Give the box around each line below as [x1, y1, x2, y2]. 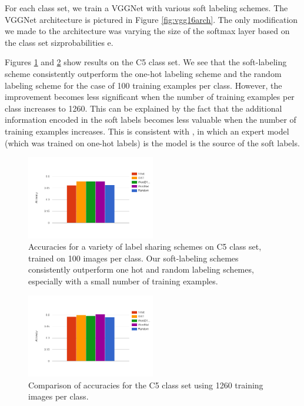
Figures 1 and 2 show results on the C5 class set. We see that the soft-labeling [5, 56, 287, 68]
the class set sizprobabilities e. [5, 36, 113, 48]
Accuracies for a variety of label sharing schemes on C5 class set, [28, 240, 262, 253]
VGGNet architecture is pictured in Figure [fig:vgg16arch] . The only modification [5, 13, 298, 25]
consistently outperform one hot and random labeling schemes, [28, 263, 254, 276]
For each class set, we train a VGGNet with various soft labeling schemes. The [5, 2, 288, 14]
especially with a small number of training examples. [28, 274, 218, 287]
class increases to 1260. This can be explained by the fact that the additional [5, 102, 282, 114]
